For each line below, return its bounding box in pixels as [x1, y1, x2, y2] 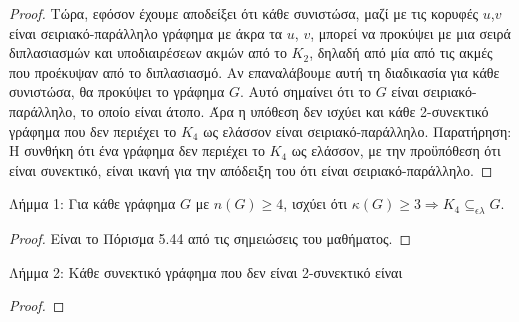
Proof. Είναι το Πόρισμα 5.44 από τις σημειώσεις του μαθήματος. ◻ [9, 228, 411, 249]
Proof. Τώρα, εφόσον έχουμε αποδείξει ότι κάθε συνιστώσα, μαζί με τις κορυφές [9, 3, 479, 23]
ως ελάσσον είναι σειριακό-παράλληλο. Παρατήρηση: [203, 120, 512, 141]
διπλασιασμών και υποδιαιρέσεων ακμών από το [9, 42, 287, 63]
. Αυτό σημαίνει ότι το [239, 81, 372, 102]
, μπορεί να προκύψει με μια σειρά [310, 22, 511, 43]
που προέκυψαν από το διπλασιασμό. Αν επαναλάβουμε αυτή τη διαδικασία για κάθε [9, 61, 500, 82]
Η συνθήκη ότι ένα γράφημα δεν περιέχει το [9, 140, 265, 161]
